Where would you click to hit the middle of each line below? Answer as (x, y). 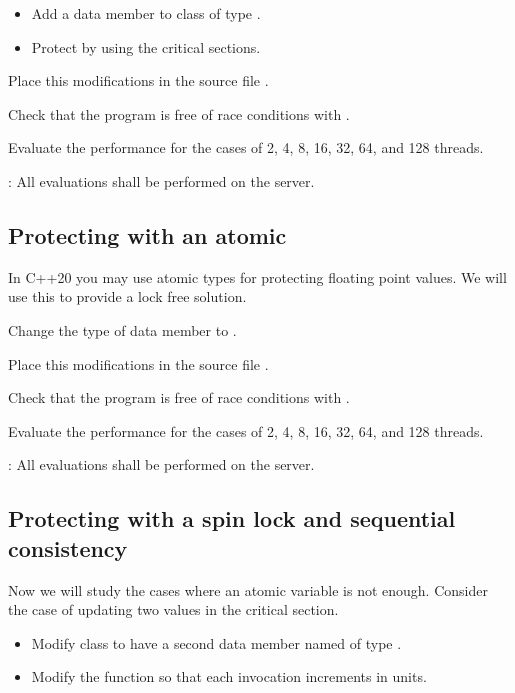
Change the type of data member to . (122, 329)
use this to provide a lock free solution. (127, 296)
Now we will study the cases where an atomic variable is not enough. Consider (248, 589)
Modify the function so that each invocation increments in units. (229, 676)
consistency (68, 547)
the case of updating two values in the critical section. (173, 609)
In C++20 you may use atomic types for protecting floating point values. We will (257, 276)
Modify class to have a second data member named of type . (216, 642)
